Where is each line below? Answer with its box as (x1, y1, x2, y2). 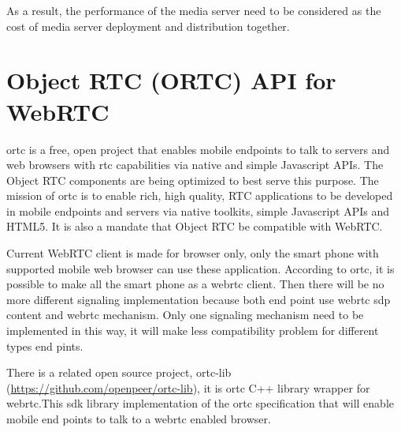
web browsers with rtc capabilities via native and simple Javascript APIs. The (6, 156, 384, 173)
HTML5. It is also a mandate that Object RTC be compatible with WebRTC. (6, 218, 383, 235)
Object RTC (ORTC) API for (6, 64, 336, 96)
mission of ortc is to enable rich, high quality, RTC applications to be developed (6, 187, 393, 204)
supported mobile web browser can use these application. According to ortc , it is (6, 260, 395, 276)
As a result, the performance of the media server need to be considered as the (6, 2, 381, 18)
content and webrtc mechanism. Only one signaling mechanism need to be (6, 306, 364, 323)
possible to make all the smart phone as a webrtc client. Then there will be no (6, 276, 384, 292)
